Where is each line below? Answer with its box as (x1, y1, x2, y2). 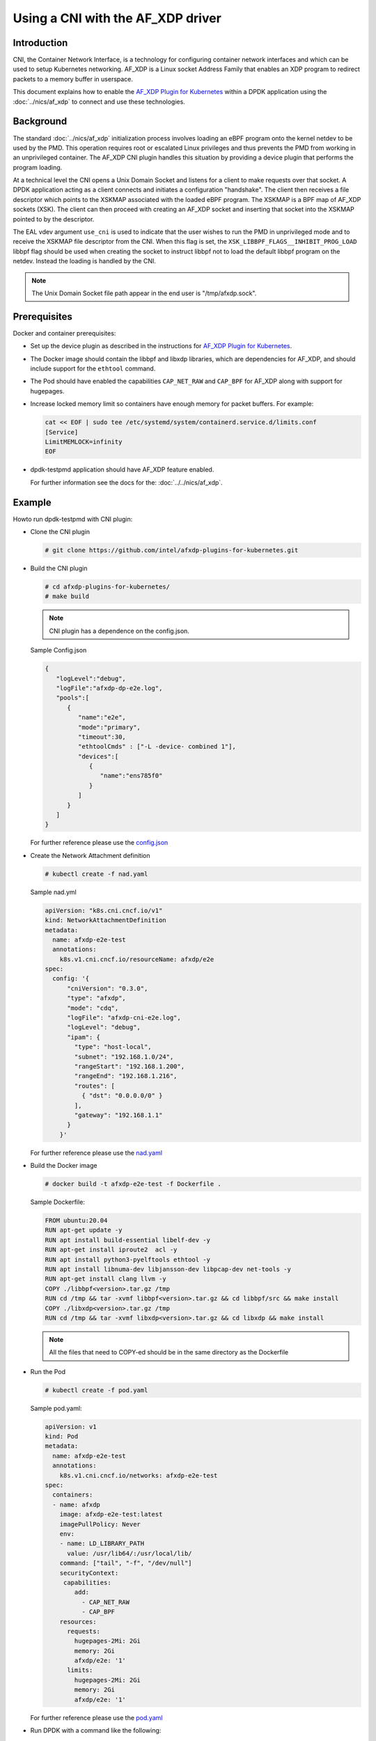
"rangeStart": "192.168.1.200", (74, 1063, 185, 1070)
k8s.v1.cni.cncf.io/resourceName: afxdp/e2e (59, 955, 214, 963)
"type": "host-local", (74, 1043, 152, 1051)
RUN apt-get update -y (45, 1226, 123, 1234)
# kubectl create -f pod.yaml (45, 1386, 148, 1394)
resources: (59, 1618, 97, 1625)
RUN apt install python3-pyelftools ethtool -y (45, 1256, 210, 1263)
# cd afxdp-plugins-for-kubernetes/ (45, 583, 171, 591)
